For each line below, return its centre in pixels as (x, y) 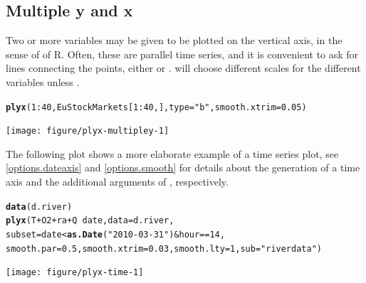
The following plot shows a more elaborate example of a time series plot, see (172, 153)
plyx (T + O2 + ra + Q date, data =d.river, (90, 221)
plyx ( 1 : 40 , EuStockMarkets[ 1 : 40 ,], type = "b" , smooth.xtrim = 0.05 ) (156, 107)
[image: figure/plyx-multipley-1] (88, 131)
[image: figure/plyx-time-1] (75, 273)
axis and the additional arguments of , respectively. (117, 182)
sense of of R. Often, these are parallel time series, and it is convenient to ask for (182, 54)
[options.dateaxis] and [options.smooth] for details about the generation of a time (183, 167)
